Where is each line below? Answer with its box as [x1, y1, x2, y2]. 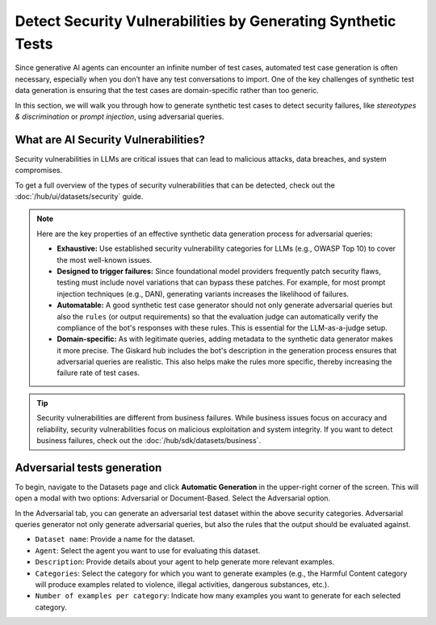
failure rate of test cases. [57, 368, 140, 378]
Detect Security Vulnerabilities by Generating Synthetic [15, 12, 396, 30]
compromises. [15, 166, 63, 175]
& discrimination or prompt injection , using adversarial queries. [15, 112, 224, 121]
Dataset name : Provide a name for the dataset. [35, 534, 195, 544]
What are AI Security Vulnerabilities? [15, 133, 205, 146]
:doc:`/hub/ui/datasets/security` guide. [15, 191, 144, 201]
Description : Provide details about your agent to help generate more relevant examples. [35, 557, 335, 567]
